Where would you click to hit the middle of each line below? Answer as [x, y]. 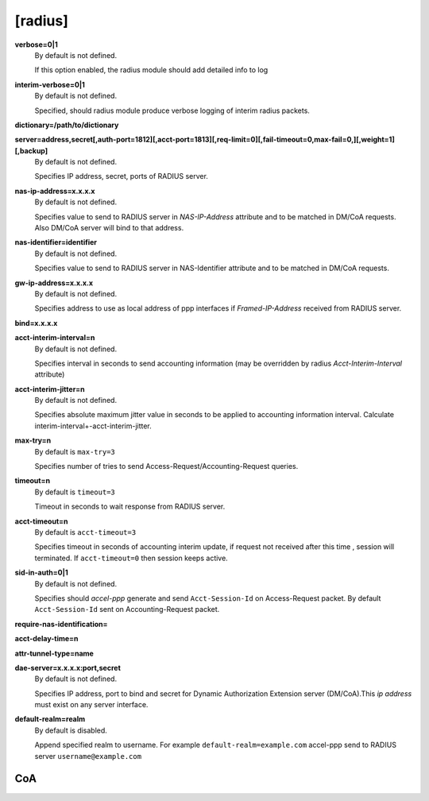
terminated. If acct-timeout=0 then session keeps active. [131, 558]
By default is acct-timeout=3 [85, 532]
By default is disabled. [71, 730]
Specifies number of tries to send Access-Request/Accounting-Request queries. [166, 466]
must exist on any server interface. [91, 705]
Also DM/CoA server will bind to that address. [109, 228]
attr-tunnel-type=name [54, 653]
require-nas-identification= [61, 624]
